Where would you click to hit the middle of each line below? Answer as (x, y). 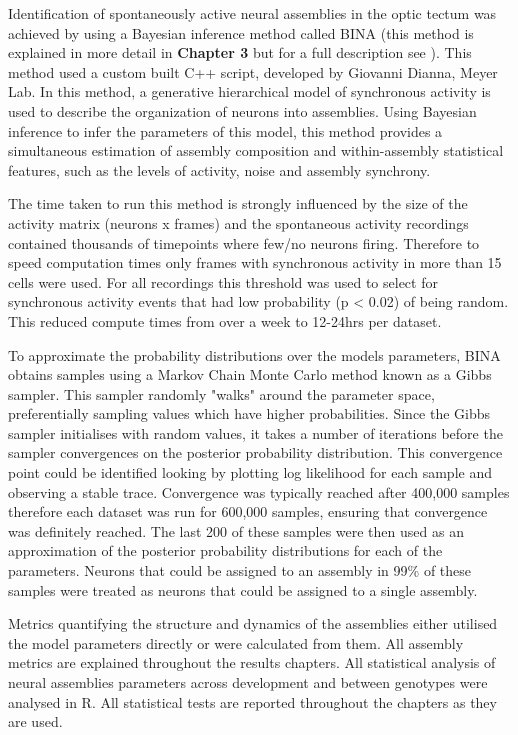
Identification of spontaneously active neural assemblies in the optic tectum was (252, 13)
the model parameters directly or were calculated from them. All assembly (236, 642)
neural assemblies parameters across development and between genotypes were (248, 682)
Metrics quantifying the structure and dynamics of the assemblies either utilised (253, 623)
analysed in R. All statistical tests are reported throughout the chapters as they (252, 701)
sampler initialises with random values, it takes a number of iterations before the (255, 432)
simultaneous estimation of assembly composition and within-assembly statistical (256, 150)
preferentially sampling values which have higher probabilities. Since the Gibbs (249, 413)
